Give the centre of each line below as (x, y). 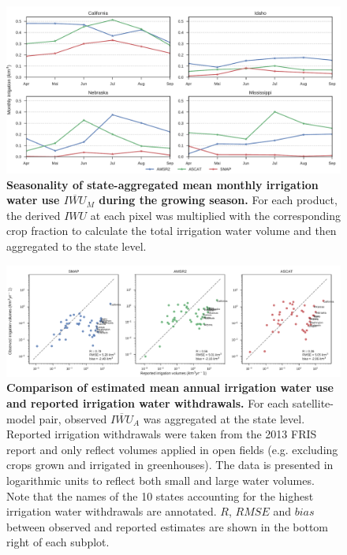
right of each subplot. (58, 542)
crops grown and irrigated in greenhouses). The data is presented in (170, 465)
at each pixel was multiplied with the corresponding (215, 215)
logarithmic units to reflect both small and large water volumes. (160, 480)
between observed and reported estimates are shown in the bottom (167, 526)
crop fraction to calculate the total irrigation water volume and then (172, 231)
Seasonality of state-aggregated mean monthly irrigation (162, 184)
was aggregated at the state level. (224, 418)
